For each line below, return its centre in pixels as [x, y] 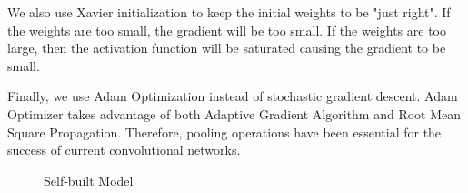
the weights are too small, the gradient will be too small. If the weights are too [227, 30]
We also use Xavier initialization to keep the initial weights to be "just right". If [229, 12]
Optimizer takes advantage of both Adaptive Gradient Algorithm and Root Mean [234, 113]
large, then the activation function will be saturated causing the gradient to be [227, 48]
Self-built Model [89, 180]
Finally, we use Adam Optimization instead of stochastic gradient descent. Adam [233, 96]
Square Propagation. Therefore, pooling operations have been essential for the [224, 132]
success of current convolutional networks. [124, 150]
